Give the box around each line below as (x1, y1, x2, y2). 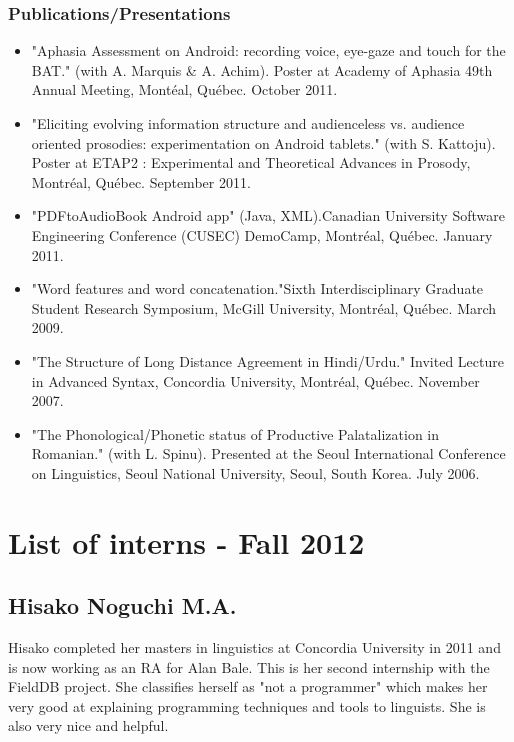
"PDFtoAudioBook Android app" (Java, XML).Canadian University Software (31, 205, 505, 226)
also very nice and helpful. (8, 715, 169, 736)
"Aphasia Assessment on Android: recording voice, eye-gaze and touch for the (31, 40, 506, 61)
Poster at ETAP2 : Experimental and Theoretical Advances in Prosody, (31, 152, 471, 173)
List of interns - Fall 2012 (8, 521, 365, 562)
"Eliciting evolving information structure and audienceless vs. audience (31, 113, 465, 133)
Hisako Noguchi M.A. (8, 590, 237, 621)
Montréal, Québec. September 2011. (31, 171, 251, 192)
